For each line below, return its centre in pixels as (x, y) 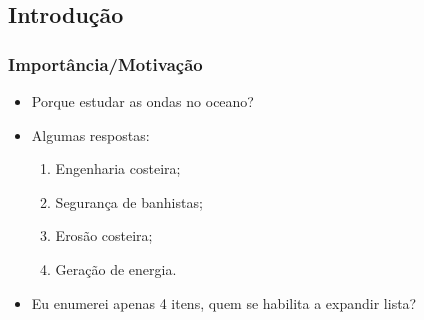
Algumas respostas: (90, 134)
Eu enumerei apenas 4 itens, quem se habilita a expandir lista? (224, 302)
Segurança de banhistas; (129, 201)
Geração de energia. (116, 268)
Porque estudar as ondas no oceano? (142, 101)
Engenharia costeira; (118, 168)
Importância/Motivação (105, 63)
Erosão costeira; (104, 235)
